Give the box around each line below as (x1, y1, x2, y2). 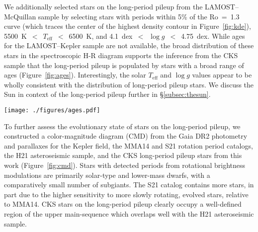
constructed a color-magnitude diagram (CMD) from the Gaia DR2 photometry (4, 131, 248, 141)
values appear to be (192, 70, 252, 80)
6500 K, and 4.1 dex (69, 30, 133, 41)
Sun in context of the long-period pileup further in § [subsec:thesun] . (4, 89, 211, 99)
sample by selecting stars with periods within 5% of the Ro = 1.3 (38, 11, 240, 21)
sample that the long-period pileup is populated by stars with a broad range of (4, 60, 244, 70)
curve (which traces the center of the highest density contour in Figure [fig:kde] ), (4, 21, 251, 31)
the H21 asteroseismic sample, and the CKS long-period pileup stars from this (4, 150, 242, 160)
